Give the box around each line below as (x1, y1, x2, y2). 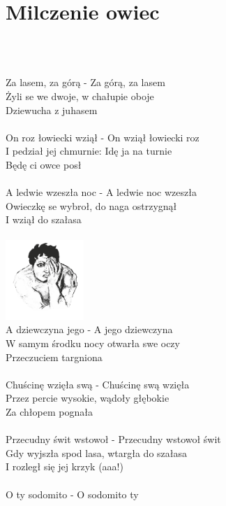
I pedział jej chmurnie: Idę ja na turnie (6, 143, 172, 158)
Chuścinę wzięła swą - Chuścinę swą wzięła (6, 377, 190, 391)
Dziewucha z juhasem (6, 102, 98, 117)
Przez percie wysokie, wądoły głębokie (6, 391, 169, 405)
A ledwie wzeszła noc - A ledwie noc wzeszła (6, 185, 197, 199)
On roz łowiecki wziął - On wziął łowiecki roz (6, 129, 199, 144)
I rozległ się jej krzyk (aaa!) (6, 459, 123, 474)
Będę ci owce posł (6, 157, 82, 171)
